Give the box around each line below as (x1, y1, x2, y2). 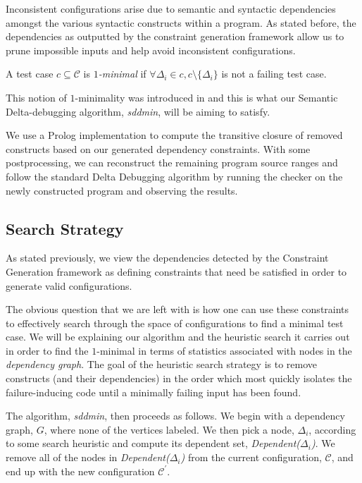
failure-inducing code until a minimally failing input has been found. (6, 384, 301, 399)
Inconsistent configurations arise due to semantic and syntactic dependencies (6, 1, 336, 16)
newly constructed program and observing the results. (6, 183, 238, 197)
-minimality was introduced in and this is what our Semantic (75, 90, 338, 104)
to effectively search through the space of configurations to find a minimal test (6, 315, 344, 330)
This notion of (6, 90, 67, 104)
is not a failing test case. (221, 66, 327, 81)
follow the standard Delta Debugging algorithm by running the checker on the (6, 169, 343, 183)
